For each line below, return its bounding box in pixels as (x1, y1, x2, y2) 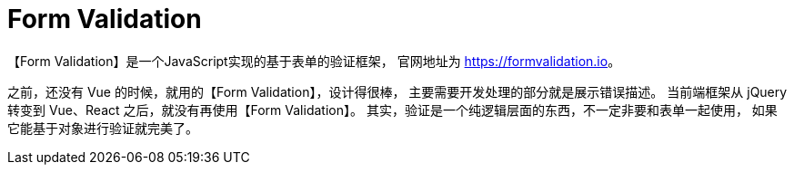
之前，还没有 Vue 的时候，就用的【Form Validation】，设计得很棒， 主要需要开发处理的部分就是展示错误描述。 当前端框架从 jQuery (7, 83, 788, 100)
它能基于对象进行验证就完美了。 (7, 119, 198, 136)
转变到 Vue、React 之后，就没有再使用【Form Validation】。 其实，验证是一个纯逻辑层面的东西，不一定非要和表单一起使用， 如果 (7, 101, 778, 118)
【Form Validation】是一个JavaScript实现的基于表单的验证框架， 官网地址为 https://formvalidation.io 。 (7, 53, 621, 69)
